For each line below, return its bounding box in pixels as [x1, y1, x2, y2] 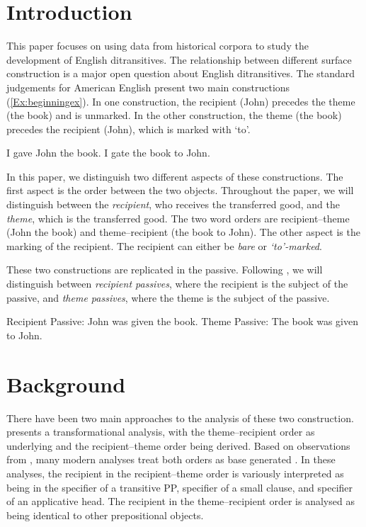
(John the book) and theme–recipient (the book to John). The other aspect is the [6, 225, 360, 239]
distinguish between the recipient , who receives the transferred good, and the [6, 197, 340, 212]
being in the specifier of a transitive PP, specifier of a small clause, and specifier [6, 480, 353, 494]
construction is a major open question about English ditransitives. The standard [6, 66, 355, 81]
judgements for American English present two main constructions [6, 79, 290, 94]
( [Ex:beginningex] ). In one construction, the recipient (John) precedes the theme [6, 93, 355, 108]
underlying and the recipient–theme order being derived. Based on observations [6, 438, 350, 453]
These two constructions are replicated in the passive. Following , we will [6, 262, 323, 277]
